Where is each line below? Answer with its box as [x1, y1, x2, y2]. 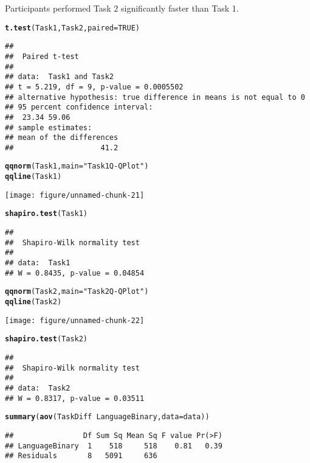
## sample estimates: [5, 123, 92, 132]
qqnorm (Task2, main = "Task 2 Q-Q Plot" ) [5, 287, 149, 296]
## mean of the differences [5, 133, 119, 142]
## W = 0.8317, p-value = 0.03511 [5, 394, 145, 403]
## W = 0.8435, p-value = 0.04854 [5, 268, 145, 277]
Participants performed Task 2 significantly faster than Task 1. [5, 2, 239, 14]
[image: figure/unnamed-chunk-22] [5, 316, 145, 325]
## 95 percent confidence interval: [5, 103, 153, 112]
